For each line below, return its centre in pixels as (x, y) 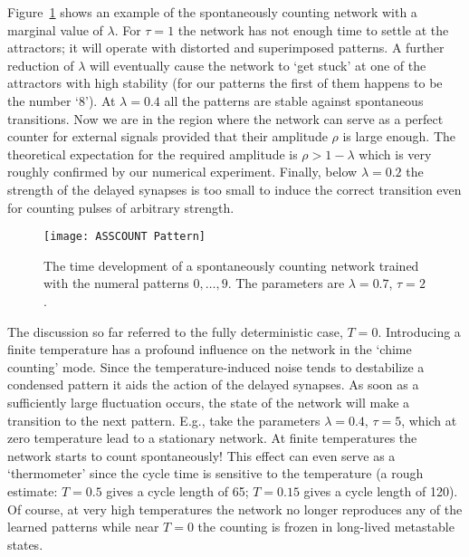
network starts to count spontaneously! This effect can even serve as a (201, 455)
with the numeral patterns (116, 283)
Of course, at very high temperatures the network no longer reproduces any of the (235, 509)
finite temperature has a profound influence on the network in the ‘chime (210, 349)
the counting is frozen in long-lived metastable (326, 527)
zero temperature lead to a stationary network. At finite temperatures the (212, 438)
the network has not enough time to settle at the (313, 29)
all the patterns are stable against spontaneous (294, 100)
